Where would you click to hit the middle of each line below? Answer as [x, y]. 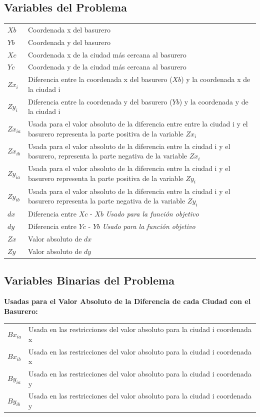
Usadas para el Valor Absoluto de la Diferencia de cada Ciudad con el [127, 301]
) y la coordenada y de [214, 101]
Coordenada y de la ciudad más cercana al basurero [107, 67]
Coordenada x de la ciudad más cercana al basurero [107, 54]
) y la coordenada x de [216, 79]
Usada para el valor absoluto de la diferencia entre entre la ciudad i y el [138, 124]
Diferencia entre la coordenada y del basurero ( [100, 101]
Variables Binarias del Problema [89, 280]
